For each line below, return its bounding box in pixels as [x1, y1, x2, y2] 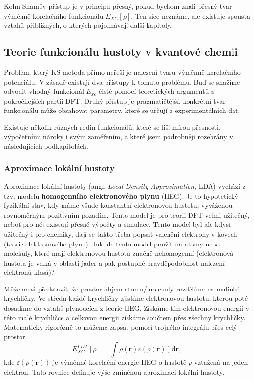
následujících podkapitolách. [4, 141, 88, 151]
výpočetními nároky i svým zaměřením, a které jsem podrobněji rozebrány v [4, 131, 233, 141]
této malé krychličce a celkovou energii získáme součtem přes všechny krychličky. [4, 312, 246, 322]
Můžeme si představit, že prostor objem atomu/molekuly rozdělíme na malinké [4, 283, 240, 293]
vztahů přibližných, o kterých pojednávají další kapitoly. [4, 20, 172, 30]
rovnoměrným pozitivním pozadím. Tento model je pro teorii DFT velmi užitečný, [4, 209, 250, 220]
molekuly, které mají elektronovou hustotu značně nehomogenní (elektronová [4, 248, 233, 258]
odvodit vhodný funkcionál [4, 86, 84, 96]
